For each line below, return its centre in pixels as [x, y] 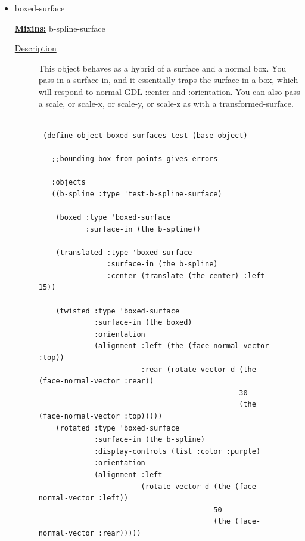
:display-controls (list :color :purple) [177, 451]
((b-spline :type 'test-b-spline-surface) [137, 194]
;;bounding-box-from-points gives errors [135, 159]
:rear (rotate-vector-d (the [198, 369]
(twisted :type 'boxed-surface [118, 311]
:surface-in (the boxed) [143, 323]
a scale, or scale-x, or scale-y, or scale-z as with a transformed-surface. [166, 103]
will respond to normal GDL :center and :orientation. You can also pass [169, 91]
